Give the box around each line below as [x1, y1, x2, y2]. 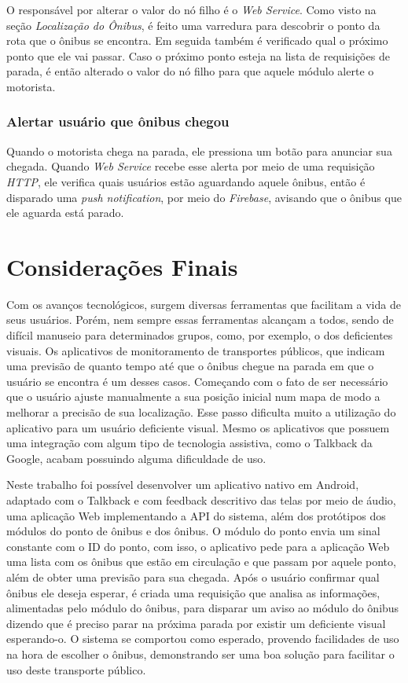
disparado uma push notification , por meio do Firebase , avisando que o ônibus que [6, 189, 402, 205]
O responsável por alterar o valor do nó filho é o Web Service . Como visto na [6, 2, 377, 17]
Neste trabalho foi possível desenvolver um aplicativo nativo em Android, [6, 476, 359, 493]
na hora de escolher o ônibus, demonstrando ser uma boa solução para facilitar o [6, 645, 395, 662]
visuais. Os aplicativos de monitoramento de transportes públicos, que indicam [6, 342, 385, 358]
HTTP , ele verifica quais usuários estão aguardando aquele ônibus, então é [6, 173, 366, 189]
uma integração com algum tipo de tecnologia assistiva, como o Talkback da [6, 435, 373, 451]
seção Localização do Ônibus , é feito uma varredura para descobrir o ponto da [6, 17, 380, 33]
